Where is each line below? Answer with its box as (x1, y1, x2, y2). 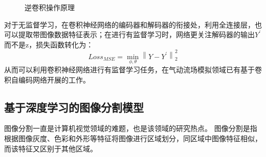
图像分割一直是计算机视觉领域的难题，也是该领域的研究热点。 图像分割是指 (4, 123, 257, 134)
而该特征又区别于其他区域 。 (4, 143, 97, 153)
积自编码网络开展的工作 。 (4, 74, 90, 85)
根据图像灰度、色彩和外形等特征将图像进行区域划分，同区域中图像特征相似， (4, 133, 262, 143)
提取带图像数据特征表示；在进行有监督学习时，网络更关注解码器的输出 (18, 29, 255, 40)
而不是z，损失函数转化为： (4, 39, 94, 49)
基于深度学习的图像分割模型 (4, 99, 144, 115)
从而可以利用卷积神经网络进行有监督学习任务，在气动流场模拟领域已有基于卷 (4, 64, 262, 74)
